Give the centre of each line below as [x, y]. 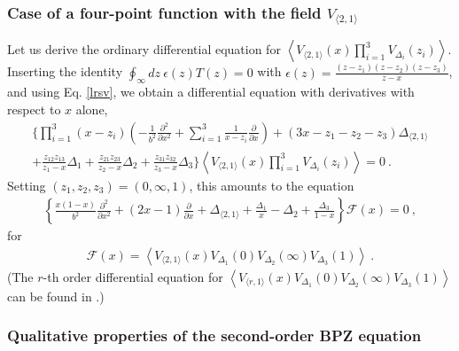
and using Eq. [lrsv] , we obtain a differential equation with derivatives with [211, 92]
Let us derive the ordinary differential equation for [144, 49]
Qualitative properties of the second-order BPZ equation [214, 335]
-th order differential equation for [133, 276]
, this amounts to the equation [272, 185]
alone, [92, 109]
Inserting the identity [65, 71]
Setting [27, 185]
